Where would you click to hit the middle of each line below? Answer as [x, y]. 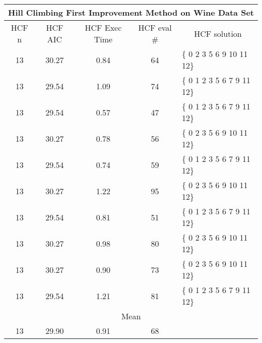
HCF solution [218, 33]
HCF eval [155, 27]
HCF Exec [103, 27]
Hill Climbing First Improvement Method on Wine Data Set [131, 12]
